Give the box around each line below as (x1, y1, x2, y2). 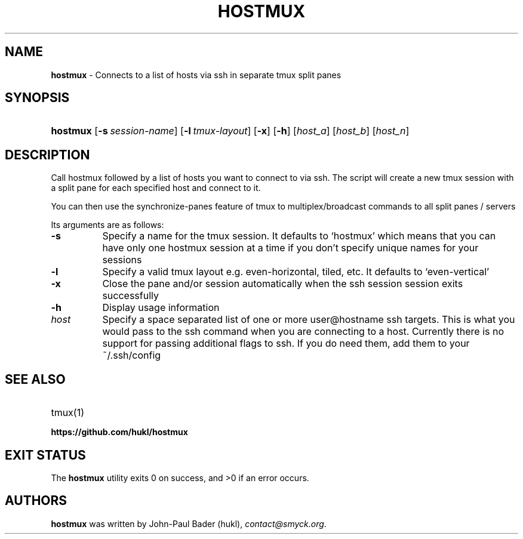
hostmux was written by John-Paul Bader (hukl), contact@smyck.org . (51, 518, 327, 529)
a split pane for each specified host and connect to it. (51, 183, 261, 193)
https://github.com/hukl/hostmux (51, 427, 188, 438)
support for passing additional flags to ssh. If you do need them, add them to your (102, 337, 470, 350)
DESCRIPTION (5, 147, 90, 162)
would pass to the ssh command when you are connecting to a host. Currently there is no (102, 325, 504, 338)
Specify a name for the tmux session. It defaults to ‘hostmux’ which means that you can (102, 230, 496, 242)
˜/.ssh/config (102, 349, 161, 362)
